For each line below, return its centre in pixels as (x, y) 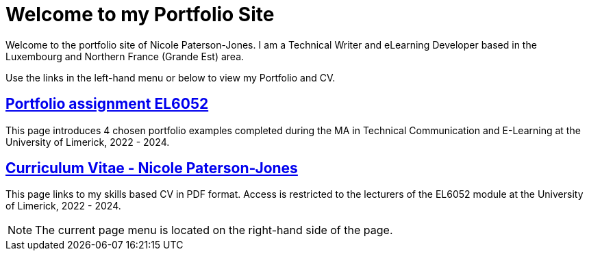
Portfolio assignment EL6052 (107, 104)
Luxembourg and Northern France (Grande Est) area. (125, 56)
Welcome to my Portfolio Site (140, 14)
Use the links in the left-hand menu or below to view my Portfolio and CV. (171, 77)
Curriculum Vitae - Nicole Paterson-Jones (152, 168)
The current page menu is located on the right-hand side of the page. (214, 230)
